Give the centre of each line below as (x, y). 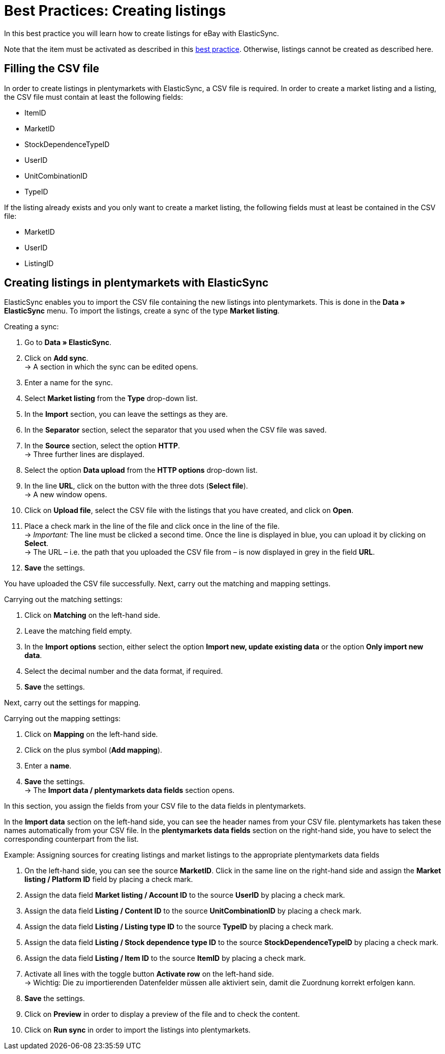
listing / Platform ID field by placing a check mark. (109, 879)
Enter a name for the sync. (69, 383)
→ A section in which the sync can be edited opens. (111, 367)
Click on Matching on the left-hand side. (92, 615)
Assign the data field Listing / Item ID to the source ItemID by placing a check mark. (165, 958)
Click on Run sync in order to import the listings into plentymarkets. (138, 1030)
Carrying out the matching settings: (63, 600)
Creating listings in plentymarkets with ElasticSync (136, 283)
